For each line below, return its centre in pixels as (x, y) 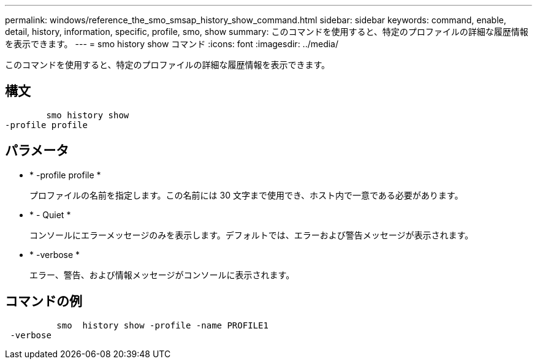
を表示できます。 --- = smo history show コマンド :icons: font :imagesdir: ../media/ (172, 44)
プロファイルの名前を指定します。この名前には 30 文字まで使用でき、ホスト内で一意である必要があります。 (246, 195)
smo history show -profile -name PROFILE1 (162, 325)
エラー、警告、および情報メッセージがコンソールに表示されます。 (162, 275)
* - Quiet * (50, 214)
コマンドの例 (44, 301)
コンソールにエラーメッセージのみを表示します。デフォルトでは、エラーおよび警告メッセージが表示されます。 (252, 235)
